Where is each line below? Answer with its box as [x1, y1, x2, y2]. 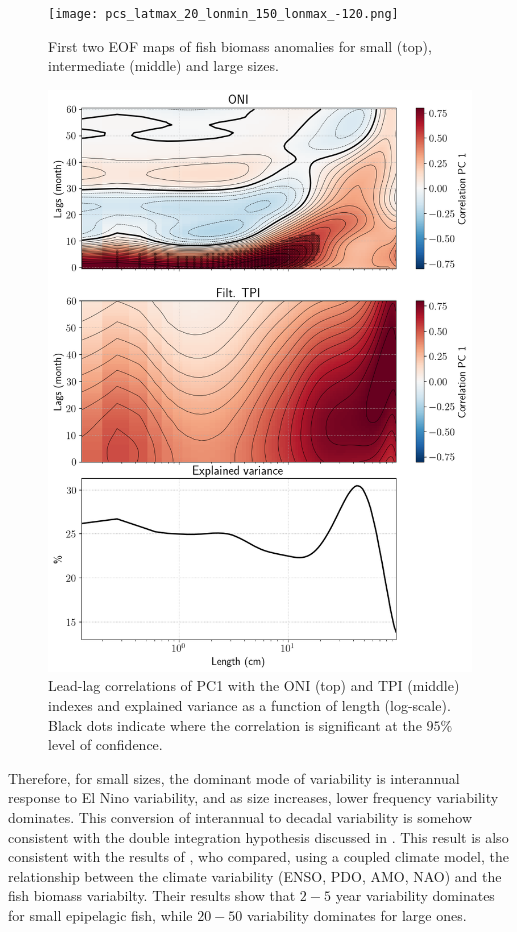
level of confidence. [48, 734, 163, 755]
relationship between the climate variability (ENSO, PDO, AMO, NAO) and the [8, 865, 502, 886]
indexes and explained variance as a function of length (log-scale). [48, 695, 451, 716]
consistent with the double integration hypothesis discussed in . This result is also [8, 826, 509, 847]
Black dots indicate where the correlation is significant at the [48, 714, 422, 735]
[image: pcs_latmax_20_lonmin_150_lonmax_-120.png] [48, 7, 399, 21]
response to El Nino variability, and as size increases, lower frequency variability [8, 787, 499, 808]
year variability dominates [335, 885, 495, 906]
